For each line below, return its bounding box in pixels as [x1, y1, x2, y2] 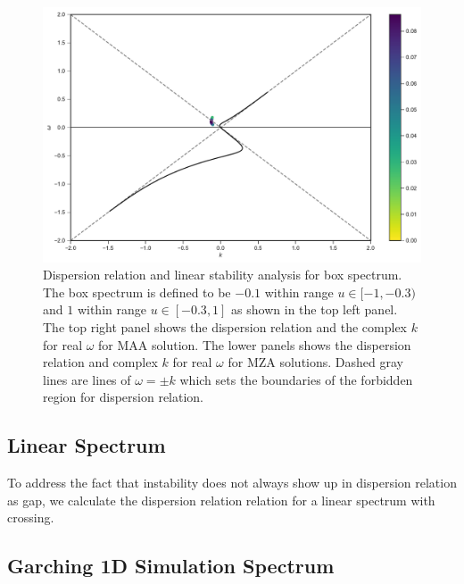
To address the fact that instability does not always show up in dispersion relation [7, 473, 457, 492]
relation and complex [43, 353, 158, 371]
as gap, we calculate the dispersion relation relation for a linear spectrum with [7, 490, 435, 509]
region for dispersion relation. [43, 388, 204, 406]
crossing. [7, 508, 54, 527]
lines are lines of [43, 370, 131, 388]
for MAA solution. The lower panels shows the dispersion [98, 335, 411, 354]
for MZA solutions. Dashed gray [228, 353, 403, 371]
